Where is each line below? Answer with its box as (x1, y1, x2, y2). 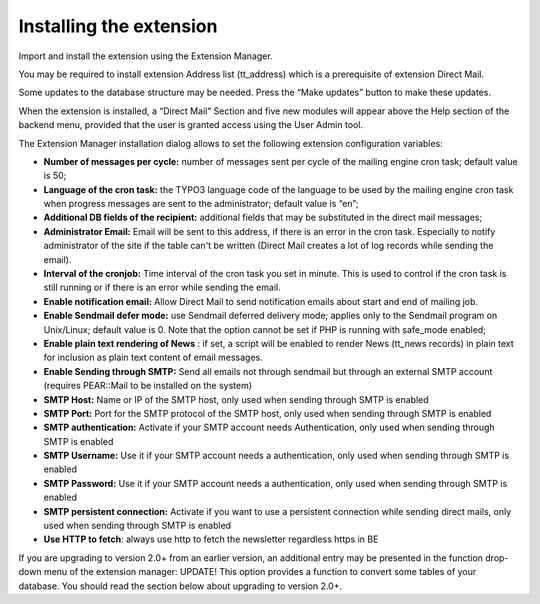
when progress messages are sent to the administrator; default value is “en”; (43, 198, 359, 210)
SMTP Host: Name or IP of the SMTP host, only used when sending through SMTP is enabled (43, 393, 429, 405)
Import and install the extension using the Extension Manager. (18, 50, 274, 62)
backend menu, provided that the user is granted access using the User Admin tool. (18, 119, 364, 131)
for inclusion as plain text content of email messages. (43, 351, 264, 364)
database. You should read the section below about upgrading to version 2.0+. (18, 580, 343, 592)
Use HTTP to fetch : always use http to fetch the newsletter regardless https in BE (43, 533, 379, 545)
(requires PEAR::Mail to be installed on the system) (43, 380, 253, 392)
